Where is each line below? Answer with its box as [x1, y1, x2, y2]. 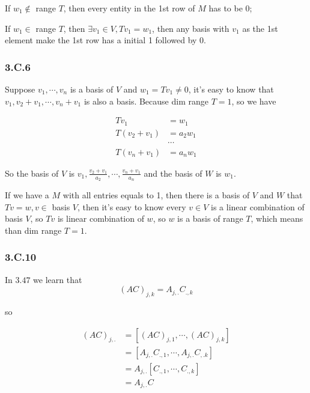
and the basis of [144, 166, 202, 179]
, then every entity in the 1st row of [63, 2, 195, 14]
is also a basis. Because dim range [84, 94, 208, 107]
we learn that [33, 273, 82, 285]
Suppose [5, 83, 35, 95]
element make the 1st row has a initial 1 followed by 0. [5, 34, 206, 46]
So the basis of [5, 166, 59, 179]
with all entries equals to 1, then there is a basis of [62, 189, 250, 201]
